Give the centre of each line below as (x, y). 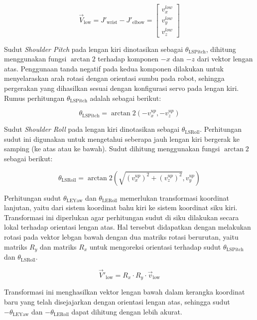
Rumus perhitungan (34, 98)
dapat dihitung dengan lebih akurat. (127, 311)
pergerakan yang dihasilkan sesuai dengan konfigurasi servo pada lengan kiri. (122, 88)
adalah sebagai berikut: (126, 98)
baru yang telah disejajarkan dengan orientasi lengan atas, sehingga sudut (117, 301)
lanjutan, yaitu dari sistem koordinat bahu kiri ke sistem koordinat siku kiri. (121, 207)
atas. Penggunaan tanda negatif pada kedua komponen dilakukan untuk (114, 68)
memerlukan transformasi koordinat (175, 197)
